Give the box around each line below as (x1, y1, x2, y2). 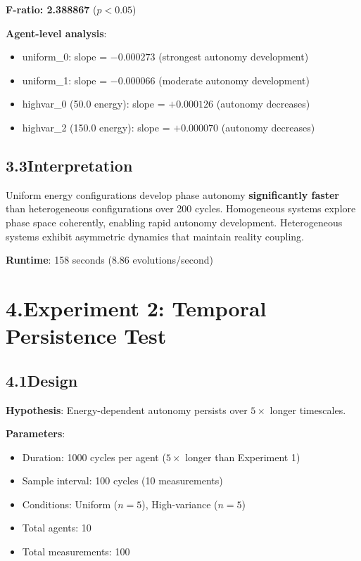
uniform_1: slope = (22, 72, 108, 87)
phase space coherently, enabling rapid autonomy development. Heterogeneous (6, 214, 343, 229)
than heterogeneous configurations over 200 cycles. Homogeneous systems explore (6, 201, 356, 216)
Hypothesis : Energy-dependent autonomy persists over (6, 402, 248, 417)
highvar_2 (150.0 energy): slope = (22, 120, 170, 134)
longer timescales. (270, 402, 346, 417)
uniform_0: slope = (22, 49, 108, 64)
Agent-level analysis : (6, 25, 107, 40)
